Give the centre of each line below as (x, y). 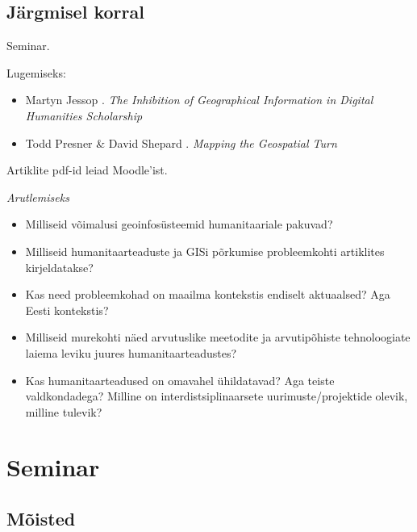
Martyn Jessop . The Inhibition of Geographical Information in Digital (199, 100)
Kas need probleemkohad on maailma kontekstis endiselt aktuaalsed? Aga (208, 294)
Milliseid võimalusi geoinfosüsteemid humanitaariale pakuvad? (179, 224)
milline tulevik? (64, 411)
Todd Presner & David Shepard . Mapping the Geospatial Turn (181, 142)
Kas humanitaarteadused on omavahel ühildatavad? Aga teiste (180, 380)
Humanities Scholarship (84, 115)
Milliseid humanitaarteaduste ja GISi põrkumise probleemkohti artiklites (205, 251)
